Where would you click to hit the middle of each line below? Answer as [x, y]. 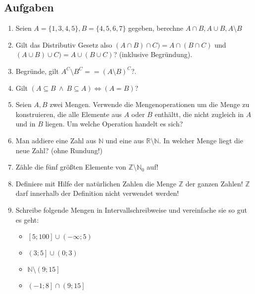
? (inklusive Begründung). [153, 54]
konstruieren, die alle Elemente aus [69, 114]
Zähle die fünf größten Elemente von [71, 167]
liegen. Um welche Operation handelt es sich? [114, 124]
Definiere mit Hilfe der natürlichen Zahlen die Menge [96, 183]
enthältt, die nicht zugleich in [199, 114]
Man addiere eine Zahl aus [56, 140]
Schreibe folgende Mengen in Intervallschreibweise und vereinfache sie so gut [131, 209]
